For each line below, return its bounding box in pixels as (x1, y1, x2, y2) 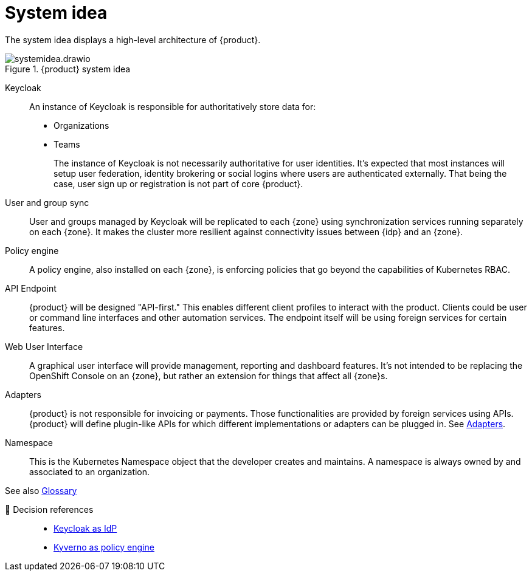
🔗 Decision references (5, 504, 94, 515)
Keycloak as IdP (54, 523, 117, 533)
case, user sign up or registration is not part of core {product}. (54, 178, 303, 189)
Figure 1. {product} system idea (5, 63, 131, 74)
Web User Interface (5, 341, 83, 352)
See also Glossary (5, 485, 77, 496)
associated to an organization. (29, 466, 150, 477)
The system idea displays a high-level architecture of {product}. (5, 34, 261, 45)
